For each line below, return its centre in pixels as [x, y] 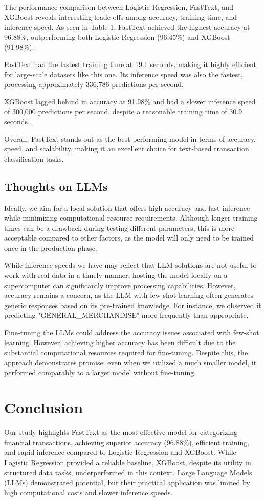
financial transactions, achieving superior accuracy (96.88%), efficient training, [127, 442]
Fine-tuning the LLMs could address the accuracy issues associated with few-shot [132, 332]
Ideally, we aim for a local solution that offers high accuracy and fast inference [127, 208]
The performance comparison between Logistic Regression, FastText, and [119, 7]
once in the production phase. [51, 247]
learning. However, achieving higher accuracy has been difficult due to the [120, 342]
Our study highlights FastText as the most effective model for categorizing [121, 432]
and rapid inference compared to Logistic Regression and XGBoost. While [120, 452]
